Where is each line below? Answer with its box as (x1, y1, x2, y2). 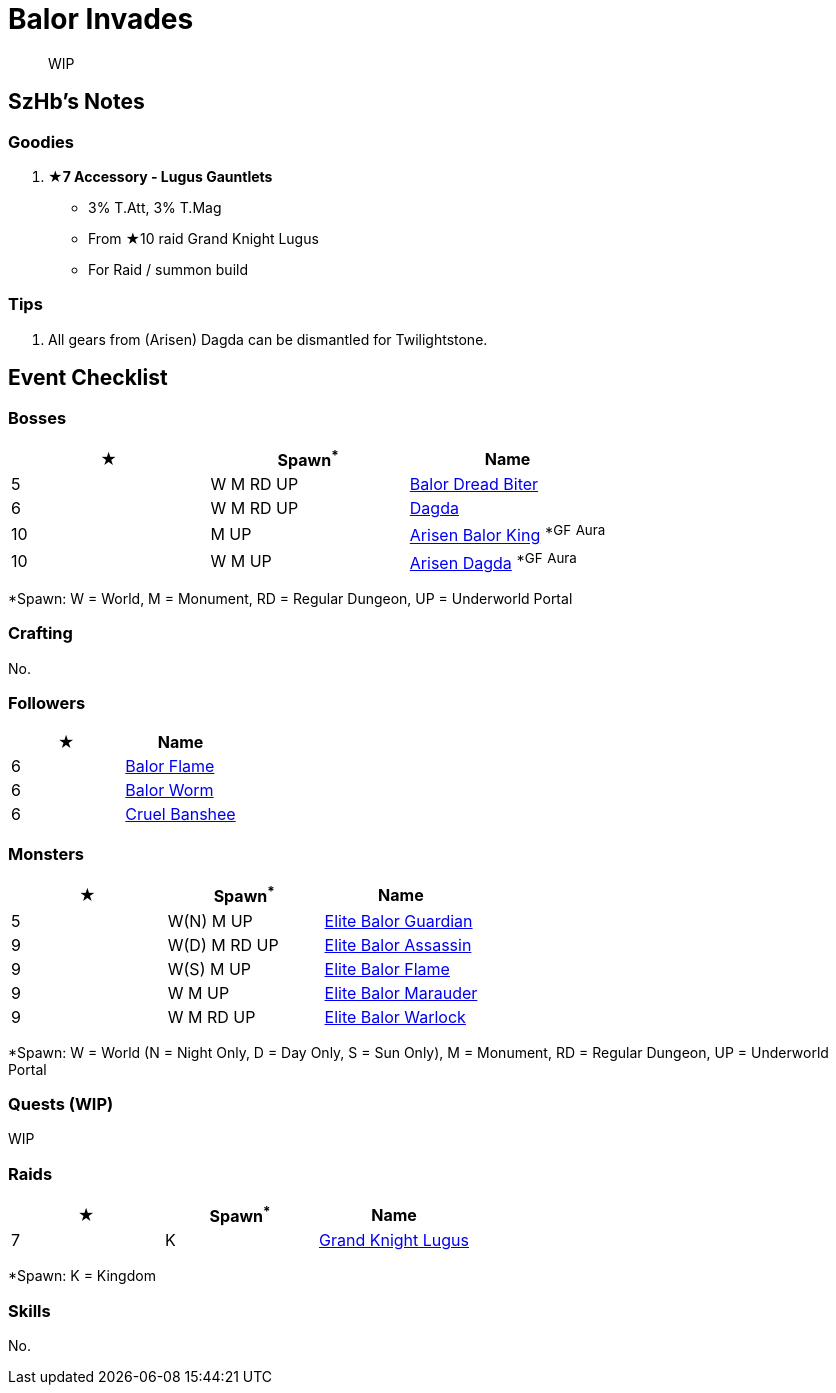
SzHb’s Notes (8, 89, 145, 115)
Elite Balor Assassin (324, 934, 472, 955)
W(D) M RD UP (167, 934, 279, 955)
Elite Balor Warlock (324, 1006, 466, 1027)
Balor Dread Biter (409, 474, 539, 495)
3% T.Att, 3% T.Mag (88, 198, 222, 216)
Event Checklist (8, 365, 168, 391)
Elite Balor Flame (324, 958, 450, 979)
